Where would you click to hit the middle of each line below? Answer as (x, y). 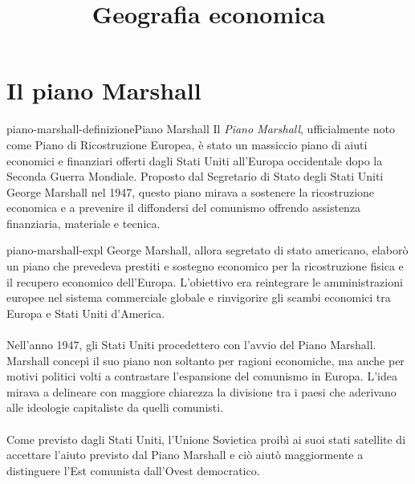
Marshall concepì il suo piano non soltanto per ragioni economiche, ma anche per (205, 360)
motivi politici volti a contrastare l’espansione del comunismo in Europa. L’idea (202, 376)
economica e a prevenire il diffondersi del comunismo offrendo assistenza (184, 207)
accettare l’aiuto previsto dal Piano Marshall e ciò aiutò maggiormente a (185, 455)
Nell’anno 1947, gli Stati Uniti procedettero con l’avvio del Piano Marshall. (191, 345)
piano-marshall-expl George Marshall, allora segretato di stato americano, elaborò (207, 250)
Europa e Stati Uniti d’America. (86, 313)
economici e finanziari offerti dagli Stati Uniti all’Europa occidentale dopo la (195, 160)
